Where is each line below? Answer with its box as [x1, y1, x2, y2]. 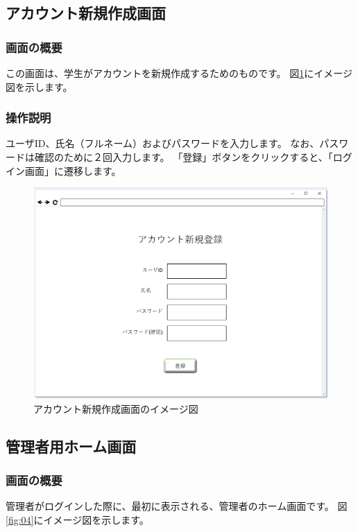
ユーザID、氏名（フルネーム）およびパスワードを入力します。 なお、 [6, 136, 320, 151]
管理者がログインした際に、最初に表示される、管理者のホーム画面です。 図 [6, 499, 348, 513]
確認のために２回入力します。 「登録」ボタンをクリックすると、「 [34, 150, 333, 164]
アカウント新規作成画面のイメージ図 [33, 401, 198, 415]
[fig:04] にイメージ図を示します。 [6, 513, 149, 526]
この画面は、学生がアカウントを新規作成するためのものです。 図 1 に [6, 66, 314, 80]
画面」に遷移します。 [24, 163, 121, 178]
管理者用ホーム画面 [6, 435, 137, 456]
